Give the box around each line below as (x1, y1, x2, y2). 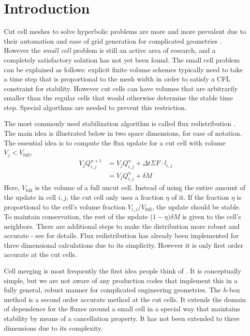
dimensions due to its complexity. (4, 322, 103, 333)
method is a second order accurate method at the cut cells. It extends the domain (4, 294, 246, 304)
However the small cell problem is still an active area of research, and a (4, 45, 216, 55)
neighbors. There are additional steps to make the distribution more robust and (4, 221, 240, 231)
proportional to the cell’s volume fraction (4, 201, 126, 211)
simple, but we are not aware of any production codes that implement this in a (4, 275, 237, 285)
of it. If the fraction (171, 192, 229, 202)
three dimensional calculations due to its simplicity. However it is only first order (4, 240, 243, 250)
